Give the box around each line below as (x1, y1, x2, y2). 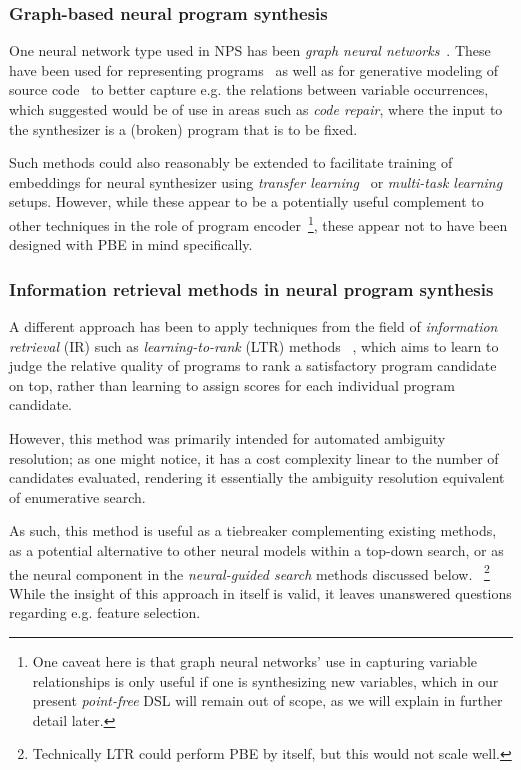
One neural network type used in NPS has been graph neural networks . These (9, 40, 491, 61)
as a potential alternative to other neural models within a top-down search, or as (9, 539, 504, 560)
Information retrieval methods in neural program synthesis (9, 276, 494, 301)
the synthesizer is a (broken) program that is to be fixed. (9, 118, 358, 139)
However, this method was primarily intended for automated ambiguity (9, 428, 446, 448)
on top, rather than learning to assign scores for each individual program (9, 374, 455, 395)
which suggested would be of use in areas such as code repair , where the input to (9, 99, 503, 119)
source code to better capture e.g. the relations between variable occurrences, (9, 79, 489, 100)
